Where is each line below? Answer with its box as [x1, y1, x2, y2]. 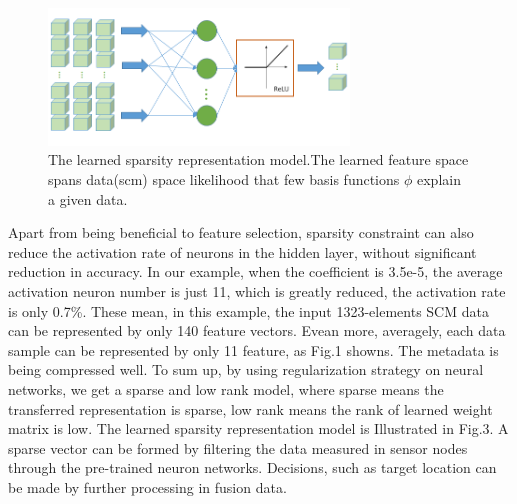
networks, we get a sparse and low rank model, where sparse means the [8, 378, 444, 399]
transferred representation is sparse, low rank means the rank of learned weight [8, 398, 493, 419]
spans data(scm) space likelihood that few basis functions [48, 169, 400, 189]
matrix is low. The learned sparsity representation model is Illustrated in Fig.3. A [8, 418, 509, 439]
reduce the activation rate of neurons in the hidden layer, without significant [8, 241, 477, 262]
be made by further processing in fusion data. [8, 476, 287, 497]
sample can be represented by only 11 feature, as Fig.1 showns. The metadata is [8, 339, 499, 360]
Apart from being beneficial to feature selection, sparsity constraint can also [8, 222, 474, 243]
